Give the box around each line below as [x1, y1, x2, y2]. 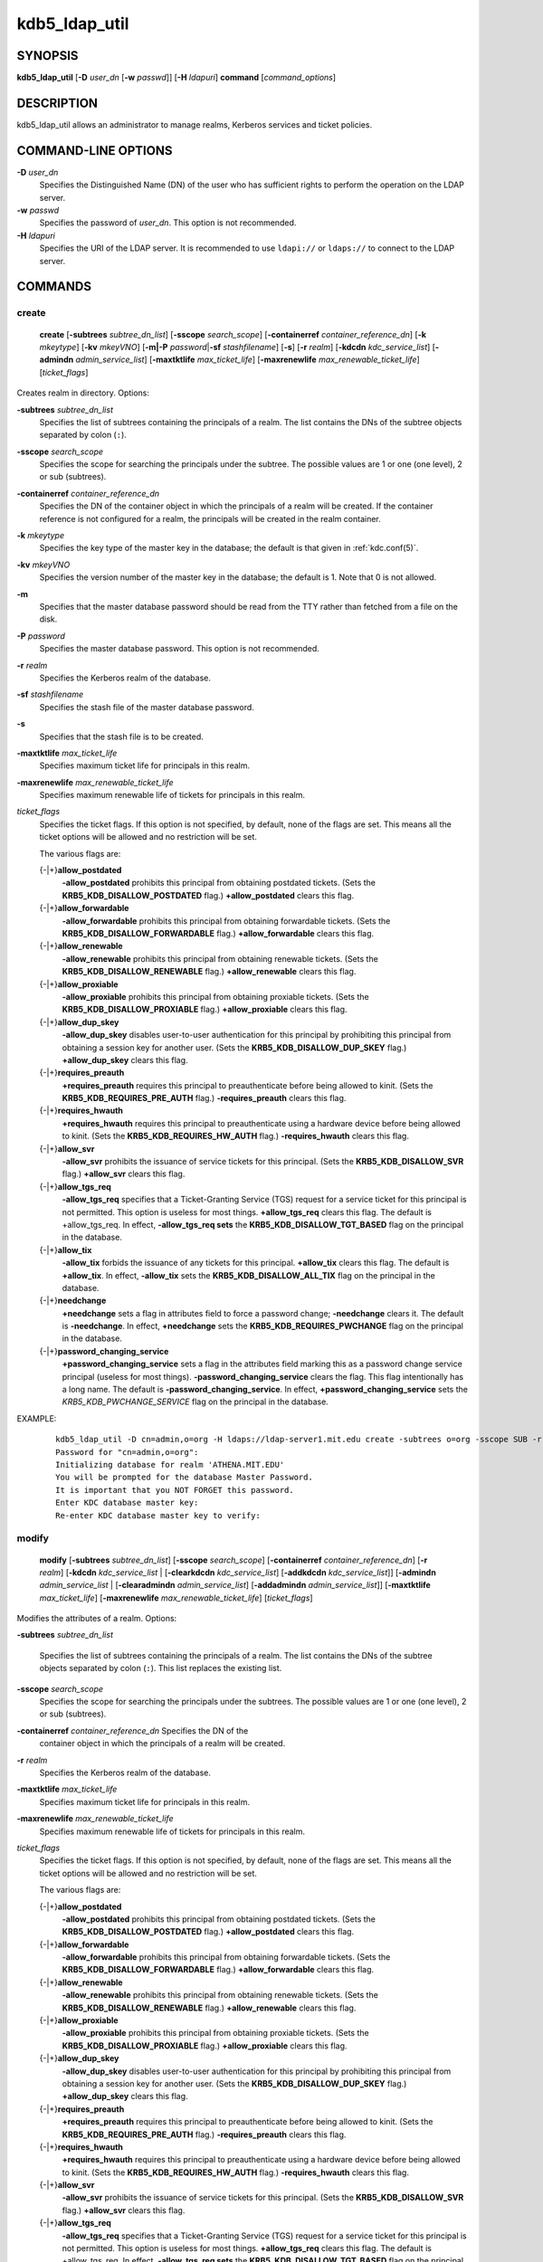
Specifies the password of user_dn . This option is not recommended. [39, 217, 297, 228]
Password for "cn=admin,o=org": [55, 1447, 199, 1457]
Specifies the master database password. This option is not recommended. [39, 643, 320, 654]
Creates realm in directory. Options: [16, 387, 149, 398]
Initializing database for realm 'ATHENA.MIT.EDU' [55, 1459, 285, 1469]
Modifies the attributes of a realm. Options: [16, 1613, 177, 1624]
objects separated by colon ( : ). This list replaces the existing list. [39, 1663, 282, 1674]
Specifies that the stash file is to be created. [39, 731, 204, 742]
